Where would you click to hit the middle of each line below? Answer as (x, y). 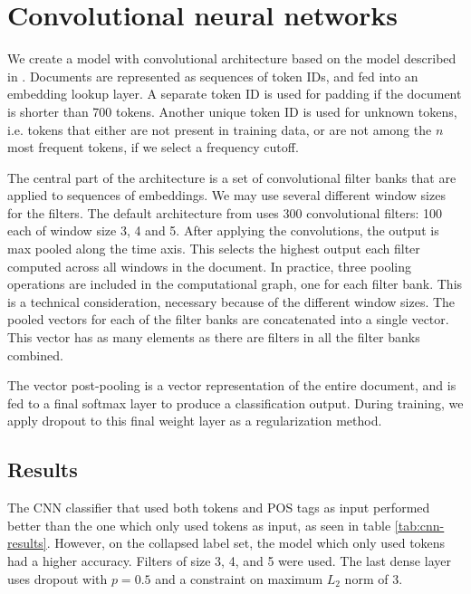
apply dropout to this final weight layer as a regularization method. (195, 421)
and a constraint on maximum (239, 578)
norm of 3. (374, 578)
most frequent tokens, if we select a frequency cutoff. (153, 147)
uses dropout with (58, 578)
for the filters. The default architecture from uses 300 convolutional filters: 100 (225, 212)
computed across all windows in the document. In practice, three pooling (210, 266)
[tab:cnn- (419, 525)
